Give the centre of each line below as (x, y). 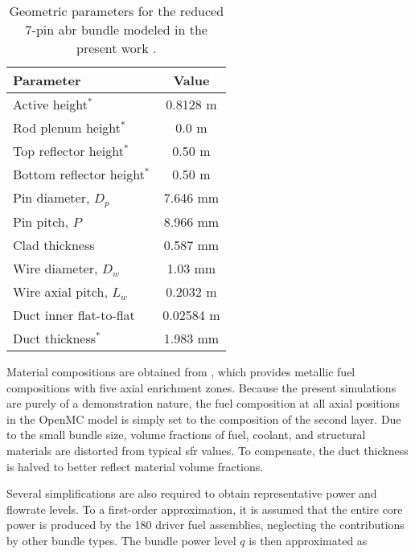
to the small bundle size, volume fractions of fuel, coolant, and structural (186, 435)
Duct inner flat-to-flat (74, 314)
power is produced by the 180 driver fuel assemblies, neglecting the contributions (205, 525)
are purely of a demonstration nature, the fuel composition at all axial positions (203, 403)
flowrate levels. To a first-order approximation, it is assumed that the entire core (205, 509)
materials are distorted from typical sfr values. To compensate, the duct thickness (207, 450)
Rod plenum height (67, 127)
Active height (50, 104)
